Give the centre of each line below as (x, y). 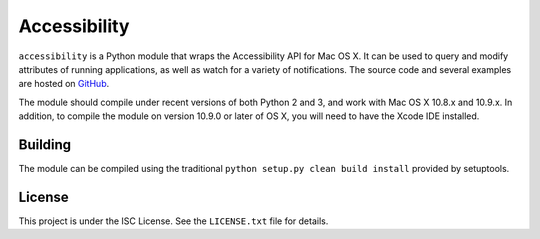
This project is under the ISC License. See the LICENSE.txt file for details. (173, 221)
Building (45, 144)
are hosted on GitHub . (64, 84)
